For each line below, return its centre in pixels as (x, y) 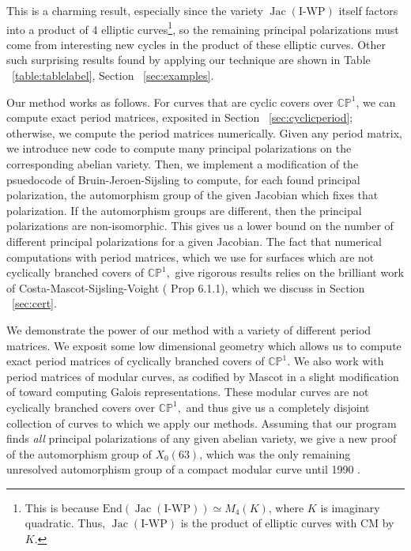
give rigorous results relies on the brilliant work (290, 272)
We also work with (339, 361)
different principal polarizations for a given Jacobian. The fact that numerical (194, 241)
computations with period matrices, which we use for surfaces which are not (190, 257)
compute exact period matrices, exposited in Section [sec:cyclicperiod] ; (180, 117)
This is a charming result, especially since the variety (135, 10)
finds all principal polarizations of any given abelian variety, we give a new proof (202, 438)
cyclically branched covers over (81, 407)
